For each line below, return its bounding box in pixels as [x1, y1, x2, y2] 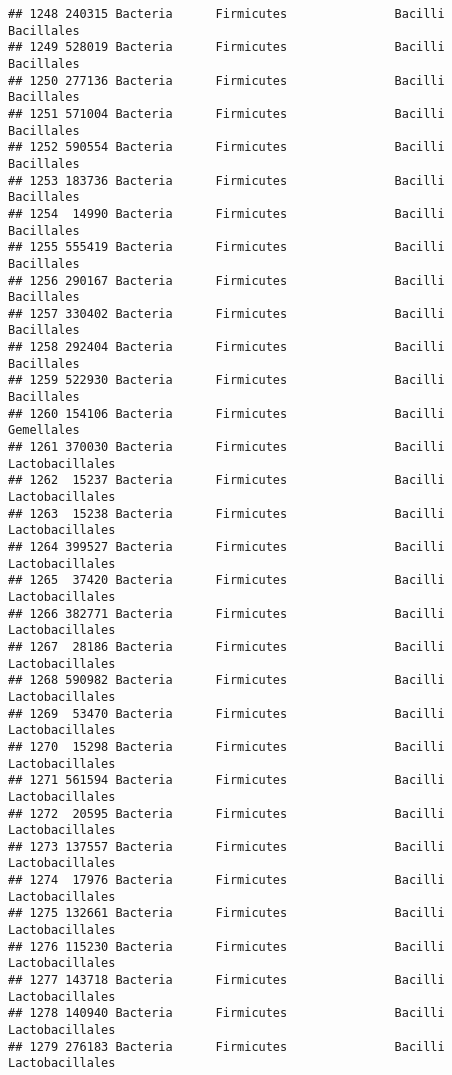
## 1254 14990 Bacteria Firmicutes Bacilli [8, 206, 445, 221]
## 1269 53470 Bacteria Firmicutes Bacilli [8, 706, 445, 721]
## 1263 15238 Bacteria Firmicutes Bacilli [8, 506, 445, 521]
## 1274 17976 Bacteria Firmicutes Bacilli [8, 873, 445, 888]
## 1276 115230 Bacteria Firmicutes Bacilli [8, 939, 445, 954]
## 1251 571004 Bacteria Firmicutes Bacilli [8, 106, 445, 121]
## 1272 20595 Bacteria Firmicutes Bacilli [8, 806, 445, 821]
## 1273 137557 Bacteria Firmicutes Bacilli [8, 839, 445, 854]
